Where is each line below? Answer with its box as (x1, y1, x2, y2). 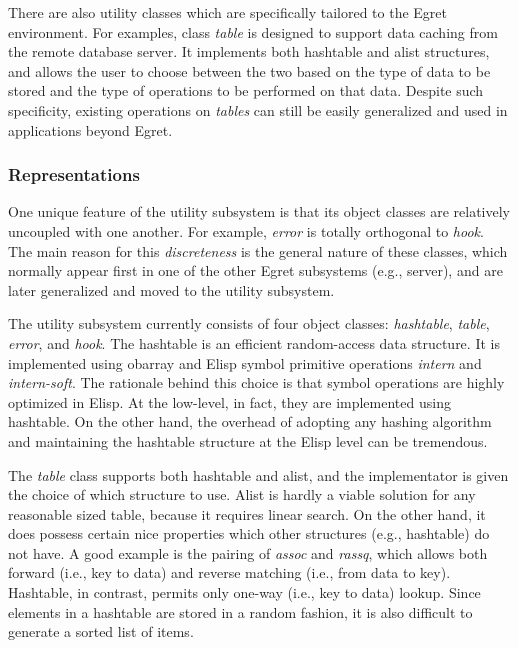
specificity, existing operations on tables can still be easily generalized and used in (8, 99, 508, 120)
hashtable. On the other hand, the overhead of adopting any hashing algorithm (8, 411, 492, 432)
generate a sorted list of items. (8, 621, 194, 642)
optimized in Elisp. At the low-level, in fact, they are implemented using (8, 391, 451, 412)
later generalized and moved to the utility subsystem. (8, 279, 335, 300)
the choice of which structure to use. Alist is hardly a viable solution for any (8, 484, 476, 505)
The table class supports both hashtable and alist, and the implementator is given (8, 464, 509, 485)
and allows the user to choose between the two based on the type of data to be (8, 60, 491, 81)
